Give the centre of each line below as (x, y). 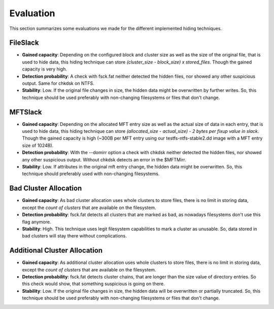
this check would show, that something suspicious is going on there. (93, 284)
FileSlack (24, 43)
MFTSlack (26, 112)
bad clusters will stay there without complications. (74, 236)
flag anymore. (37, 222)
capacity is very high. (44, 69)
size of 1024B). (38, 145)
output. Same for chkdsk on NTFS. (58, 83)
